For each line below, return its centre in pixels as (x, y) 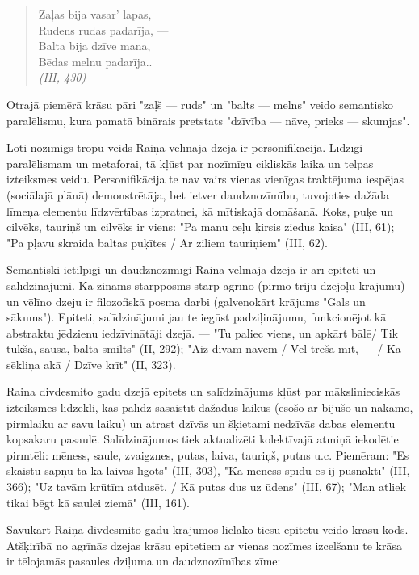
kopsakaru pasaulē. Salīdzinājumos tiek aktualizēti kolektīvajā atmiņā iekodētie (203, 439)
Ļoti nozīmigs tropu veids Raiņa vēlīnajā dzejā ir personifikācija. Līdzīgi (185, 147)
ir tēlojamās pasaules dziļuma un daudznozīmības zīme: (144, 561)
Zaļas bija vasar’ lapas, (95, 14)
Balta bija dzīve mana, (94, 46)
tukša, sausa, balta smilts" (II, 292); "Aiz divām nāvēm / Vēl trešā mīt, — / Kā (204, 348)
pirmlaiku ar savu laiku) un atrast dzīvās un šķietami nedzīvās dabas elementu (201, 423)
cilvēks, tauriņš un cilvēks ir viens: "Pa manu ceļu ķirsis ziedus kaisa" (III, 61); (201, 227)
